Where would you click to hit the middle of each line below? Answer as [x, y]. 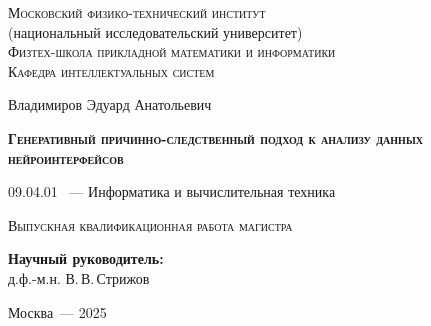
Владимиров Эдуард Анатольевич [110, 104]
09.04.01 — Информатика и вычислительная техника [172, 191]
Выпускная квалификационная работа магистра [150, 224]
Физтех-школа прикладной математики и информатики [172, 51]
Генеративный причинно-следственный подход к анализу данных [215, 137]
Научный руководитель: [86, 258]
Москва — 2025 [57, 311]
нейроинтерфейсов [66, 157]
